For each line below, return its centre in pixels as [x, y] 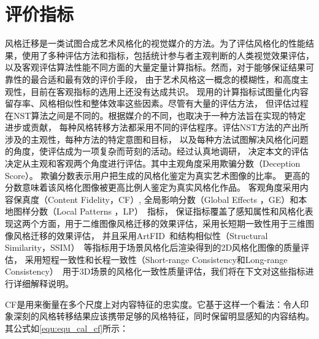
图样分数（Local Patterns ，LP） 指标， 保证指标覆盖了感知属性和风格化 [159, 211]
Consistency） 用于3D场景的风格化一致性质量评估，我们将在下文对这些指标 [155, 271]
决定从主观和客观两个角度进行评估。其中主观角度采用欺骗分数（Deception [153, 163]
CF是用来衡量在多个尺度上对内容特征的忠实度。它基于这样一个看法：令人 [153, 304]
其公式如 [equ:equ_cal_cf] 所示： [67, 328]
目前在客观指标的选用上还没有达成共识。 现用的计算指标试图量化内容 [169, 91]
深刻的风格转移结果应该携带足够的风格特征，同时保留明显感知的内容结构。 [163, 316]
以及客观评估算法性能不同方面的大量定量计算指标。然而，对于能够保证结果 [155, 67]
